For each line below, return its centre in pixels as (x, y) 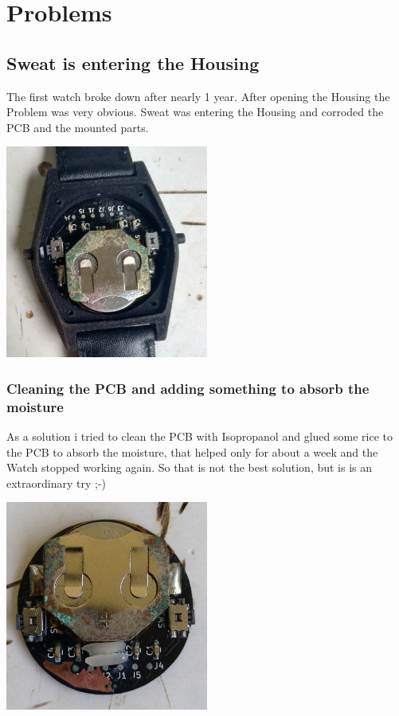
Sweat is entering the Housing (133, 62)
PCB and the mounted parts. (78, 127)
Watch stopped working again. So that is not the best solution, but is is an (190, 467)
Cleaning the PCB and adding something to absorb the (188, 388)
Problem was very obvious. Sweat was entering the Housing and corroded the (195, 112)
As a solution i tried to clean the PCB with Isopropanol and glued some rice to (199, 436)
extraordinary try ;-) (57, 483)
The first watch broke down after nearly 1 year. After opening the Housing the (198, 96)
